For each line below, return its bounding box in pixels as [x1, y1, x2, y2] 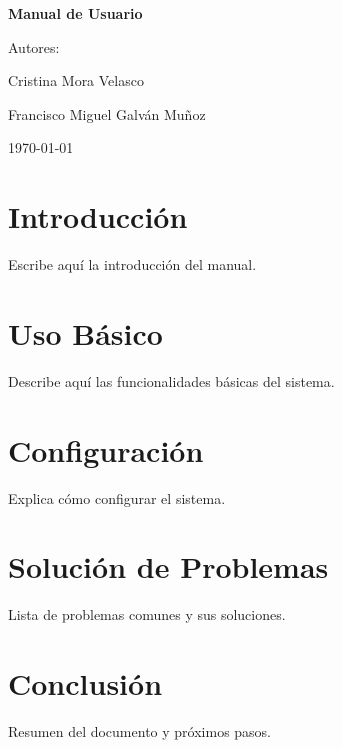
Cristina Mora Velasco [8, 70, 144, 91]
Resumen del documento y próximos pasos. [8, 720, 272, 741]
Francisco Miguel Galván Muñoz [8, 103, 206, 124]
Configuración [8, 429, 204, 470]
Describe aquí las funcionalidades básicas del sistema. [8, 370, 335, 391]
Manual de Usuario [8, 3, 143, 23]
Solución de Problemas [8, 546, 329, 587]
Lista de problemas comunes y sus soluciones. [8, 604, 286, 625]
